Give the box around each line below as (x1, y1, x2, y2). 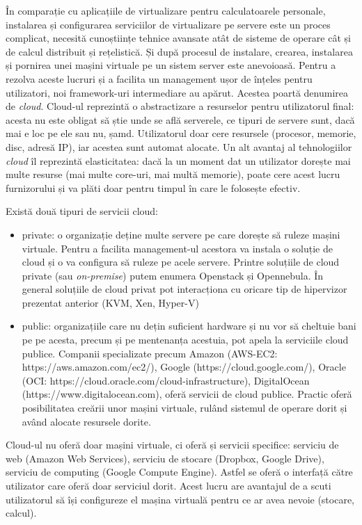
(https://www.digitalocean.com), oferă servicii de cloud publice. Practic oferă (22, 387, 352, 401)
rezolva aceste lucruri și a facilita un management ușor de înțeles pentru (6, 71, 313, 86)
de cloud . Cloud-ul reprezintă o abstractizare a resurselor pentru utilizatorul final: (6, 99, 354, 113)
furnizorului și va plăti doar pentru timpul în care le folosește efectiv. (6, 180, 301, 195)
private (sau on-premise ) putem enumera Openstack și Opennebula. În (22, 268, 324, 282)
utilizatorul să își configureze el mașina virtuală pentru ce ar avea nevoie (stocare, (6, 492, 355, 506)
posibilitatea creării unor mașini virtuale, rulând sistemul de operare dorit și (22, 401, 347, 415)
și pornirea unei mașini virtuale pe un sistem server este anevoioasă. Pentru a (6, 58, 336, 72)
